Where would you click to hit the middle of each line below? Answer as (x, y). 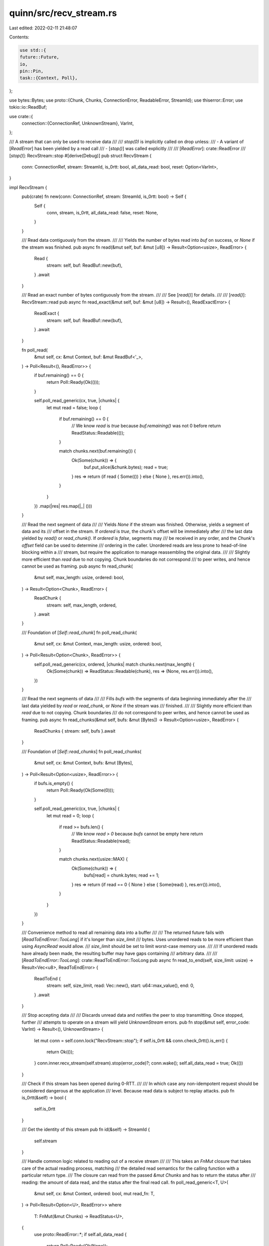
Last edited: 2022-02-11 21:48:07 (43, 28)
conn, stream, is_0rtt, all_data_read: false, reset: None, (102, 212)
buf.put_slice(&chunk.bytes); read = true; (126, 467)
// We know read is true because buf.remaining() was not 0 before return (146, 426)
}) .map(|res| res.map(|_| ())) (63, 506)
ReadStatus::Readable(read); (101, 841)
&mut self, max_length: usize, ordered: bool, (79, 578)
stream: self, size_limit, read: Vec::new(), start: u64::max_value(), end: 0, (120, 986)
